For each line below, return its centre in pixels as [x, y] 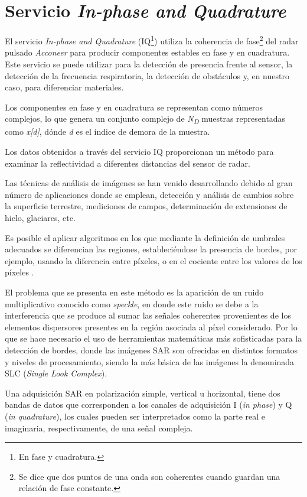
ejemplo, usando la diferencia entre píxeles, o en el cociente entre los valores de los [153, 260]
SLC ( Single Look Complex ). [56, 373]
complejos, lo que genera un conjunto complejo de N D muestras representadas [145, 119]
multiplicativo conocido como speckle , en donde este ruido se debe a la [132, 303]
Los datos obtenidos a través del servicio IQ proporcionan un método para [139, 152]
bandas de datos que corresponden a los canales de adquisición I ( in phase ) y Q [148, 405]
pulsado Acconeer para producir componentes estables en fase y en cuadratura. [147, 52]
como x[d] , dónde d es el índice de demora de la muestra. [107, 131]
